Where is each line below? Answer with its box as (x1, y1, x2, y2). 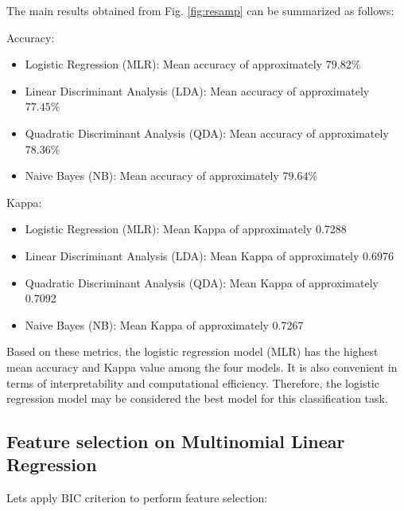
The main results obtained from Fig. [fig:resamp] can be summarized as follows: (6, 2, 394, 18)
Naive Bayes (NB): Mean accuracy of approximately (25, 167, 279, 184)
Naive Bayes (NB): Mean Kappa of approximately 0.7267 (25, 316, 304, 333)
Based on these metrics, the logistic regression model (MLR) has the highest (6, 343, 379, 360)
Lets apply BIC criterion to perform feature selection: (6, 490, 268, 506)
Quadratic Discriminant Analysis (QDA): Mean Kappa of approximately (25, 274, 379, 291)
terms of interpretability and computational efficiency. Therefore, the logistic (6, 374, 379, 391)
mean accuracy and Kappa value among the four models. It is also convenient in (6, 358, 398, 375)
